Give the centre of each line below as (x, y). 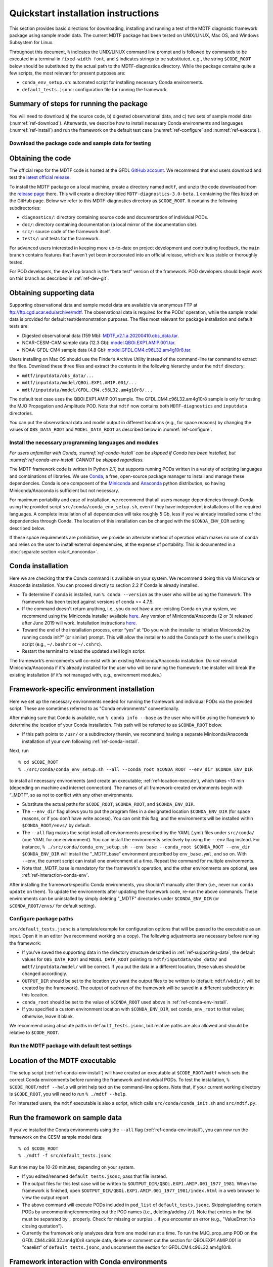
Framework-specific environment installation (82, 689)
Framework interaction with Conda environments (88, 1262)
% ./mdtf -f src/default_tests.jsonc (65, 1156)
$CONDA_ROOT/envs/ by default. (56, 826)
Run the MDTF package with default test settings (71, 1046)
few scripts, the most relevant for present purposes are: (67, 73)
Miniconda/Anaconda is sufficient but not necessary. (64, 490)
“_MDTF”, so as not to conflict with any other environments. (71, 795)
